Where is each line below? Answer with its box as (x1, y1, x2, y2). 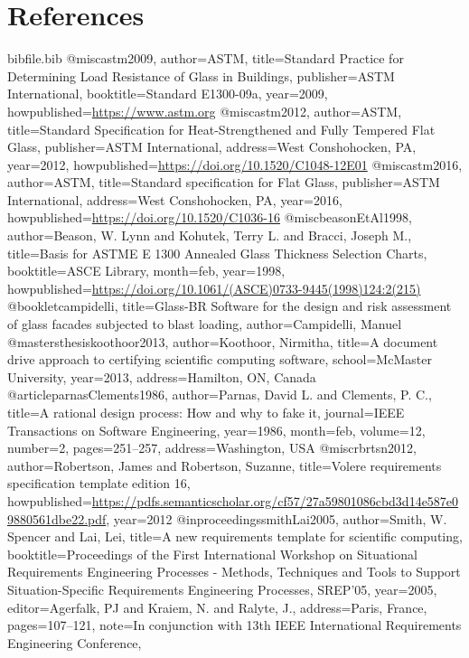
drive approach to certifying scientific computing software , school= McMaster (7, 350, 432, 369)
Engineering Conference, (7, 633, 142, 652)
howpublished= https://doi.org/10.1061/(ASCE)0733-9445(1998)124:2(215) (7, 278, 421, 297)
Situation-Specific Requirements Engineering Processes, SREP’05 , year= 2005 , (7, 579, 437, 598)
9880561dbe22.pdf (7, 509, 107, 528)
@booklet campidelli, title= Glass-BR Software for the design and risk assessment (7, 296, 452, 315)
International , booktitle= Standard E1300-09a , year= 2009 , (7, 84, 328, 103)
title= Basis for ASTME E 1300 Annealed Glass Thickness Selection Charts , (7, 243, 427, 262)
